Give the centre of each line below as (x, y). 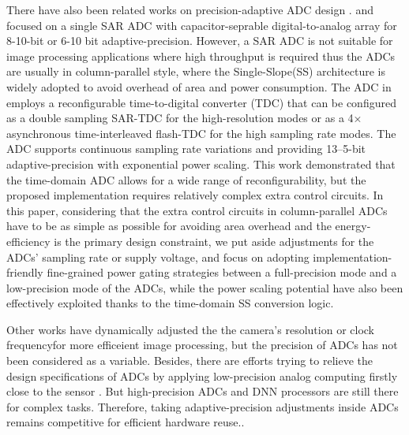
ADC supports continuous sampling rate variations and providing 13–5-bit (186, 149)
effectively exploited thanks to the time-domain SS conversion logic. (170, 303)
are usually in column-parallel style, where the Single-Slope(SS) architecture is (196, 71)
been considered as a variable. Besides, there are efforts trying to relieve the (189, 361)
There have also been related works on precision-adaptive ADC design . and (190, 9)
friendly (25, 272)
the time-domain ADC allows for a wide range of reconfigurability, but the (186, 179)
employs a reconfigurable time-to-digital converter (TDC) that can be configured (201, 102)
